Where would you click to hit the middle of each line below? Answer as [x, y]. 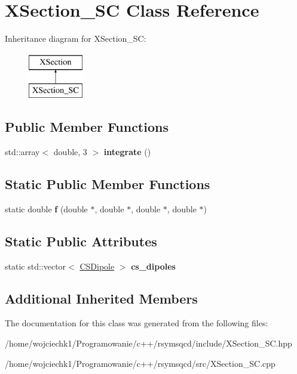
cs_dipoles [153, 266]
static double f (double [46, 208]
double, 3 [70, 152]
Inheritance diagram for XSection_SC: [76, 38]
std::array [22, 152]
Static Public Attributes [81, 241]
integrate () [127, 152]
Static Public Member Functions [108, 184]
